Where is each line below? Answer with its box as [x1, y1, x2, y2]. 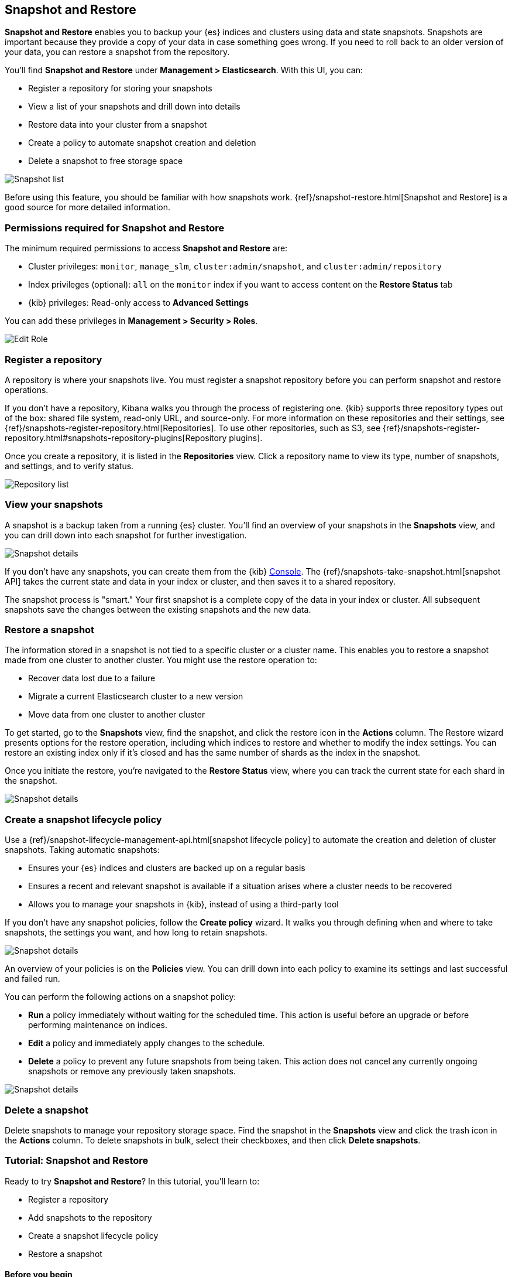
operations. [5, 384, 49, 395]
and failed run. [5, 974, 60, 984]
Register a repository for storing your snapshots [28, 83, 212, 94]
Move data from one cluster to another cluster [28, 709, 205, 720]
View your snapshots [5, 498, 103, 511]
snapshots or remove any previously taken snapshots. [28, 1066, 236, 1077]
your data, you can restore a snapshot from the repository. [5, 47, 230, 57]
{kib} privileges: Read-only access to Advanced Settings [28, 298, 249, 308]
